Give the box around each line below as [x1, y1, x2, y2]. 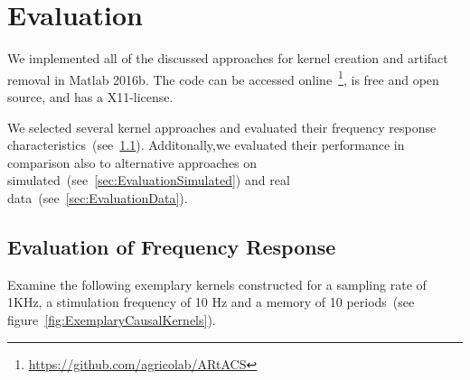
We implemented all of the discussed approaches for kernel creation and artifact [7, 49, 448, 68]
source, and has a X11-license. [7, 87, 174, 106]
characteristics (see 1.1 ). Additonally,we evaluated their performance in [7, 135, 405, 154]
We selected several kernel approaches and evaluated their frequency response [7, 117, 437, 136]
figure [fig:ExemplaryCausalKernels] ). [7, 310, 216, 329]
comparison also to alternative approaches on [7, 153, 258, 171]
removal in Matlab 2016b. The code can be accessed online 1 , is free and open [7, 67, 439, 88]
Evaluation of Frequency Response [7, 232, 336, 260]
